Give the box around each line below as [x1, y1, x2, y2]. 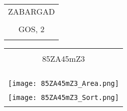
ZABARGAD [8, 6, 55, 17]
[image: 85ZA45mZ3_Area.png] [8, 79, 119, 87]
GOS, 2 [18, 23, 45, 35]
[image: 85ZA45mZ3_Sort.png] [8, 93, 119, 101]
